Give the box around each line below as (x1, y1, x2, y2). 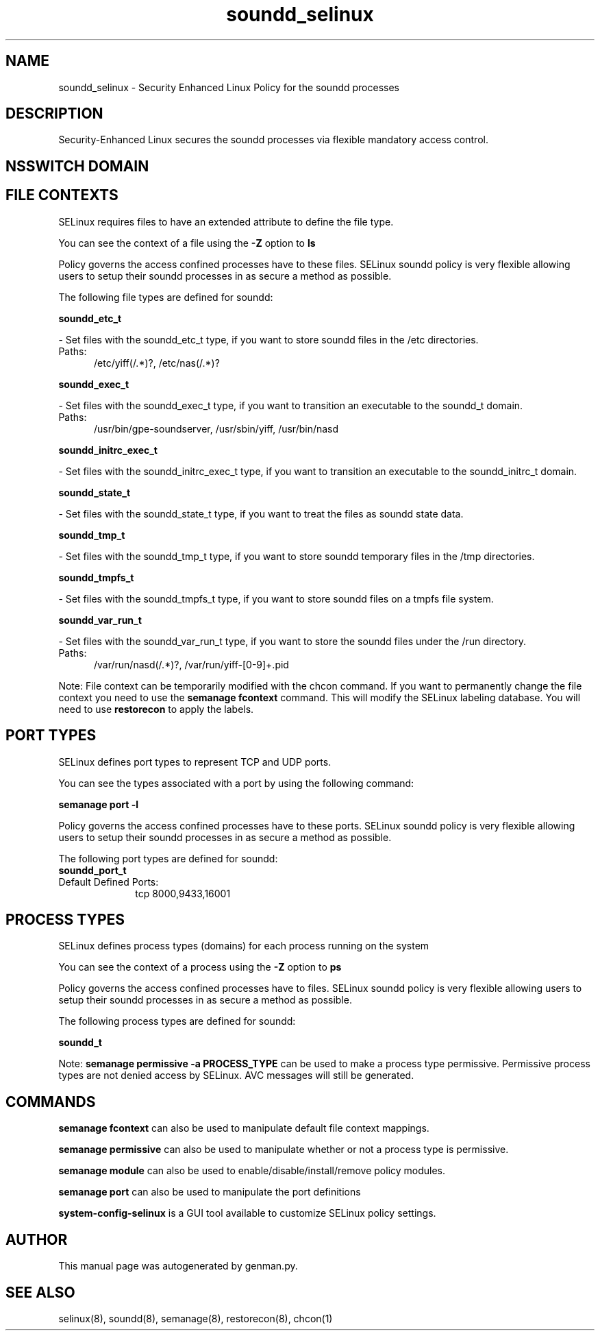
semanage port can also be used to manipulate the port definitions (58, 1186, 361, 1198)
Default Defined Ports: (58, 875, 159, 888)
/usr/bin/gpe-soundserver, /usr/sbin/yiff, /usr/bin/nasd (94, 422, 339, 435)
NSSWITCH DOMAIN (5, 157, 149, 175)
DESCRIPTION (5, 105, 103, 123)
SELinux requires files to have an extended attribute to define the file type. (58, 215, 394, 228)
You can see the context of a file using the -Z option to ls (58, 236, 316, 249)
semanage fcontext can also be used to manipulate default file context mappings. (58, 1122, 429, 1134)
